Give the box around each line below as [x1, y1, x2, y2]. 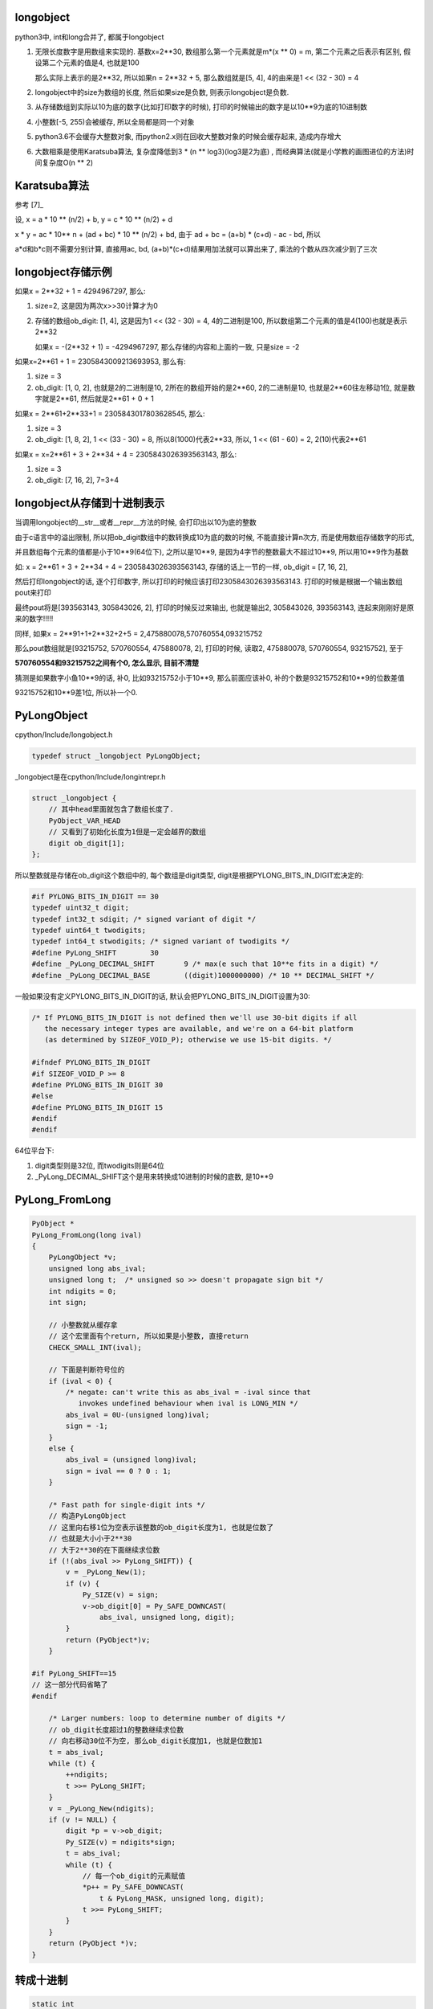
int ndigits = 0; [48, 1287, 117, 1295]
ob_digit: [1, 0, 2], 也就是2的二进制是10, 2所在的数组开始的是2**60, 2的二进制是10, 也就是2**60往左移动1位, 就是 [34, 383, 409, 392]
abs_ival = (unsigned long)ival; [65, 1455, 197, 1464]
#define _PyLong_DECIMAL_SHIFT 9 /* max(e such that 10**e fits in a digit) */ [31, 959, 378, 968]
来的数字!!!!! [14, 614, 54, 624]
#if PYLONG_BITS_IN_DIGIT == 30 [31, 892, 160, 901]
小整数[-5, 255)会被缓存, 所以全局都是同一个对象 [34, 117, 195, 126]
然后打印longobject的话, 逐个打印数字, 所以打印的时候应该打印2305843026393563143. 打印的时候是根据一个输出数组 [14, 576, 403, 586]
